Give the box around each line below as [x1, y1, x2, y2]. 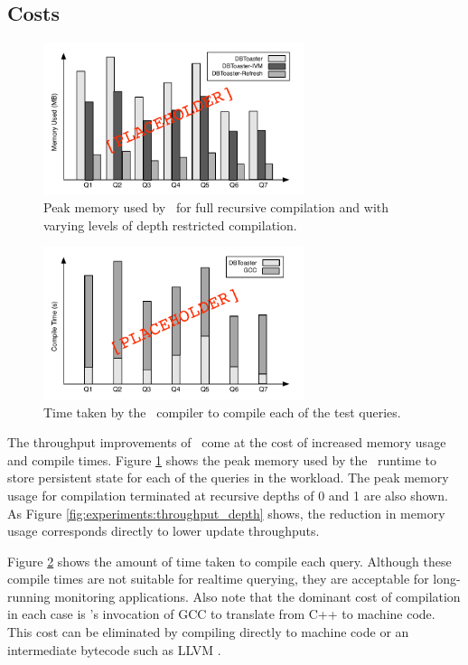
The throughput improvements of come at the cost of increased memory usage [7, 433, 446, 452]
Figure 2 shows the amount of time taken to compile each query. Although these [7, 551, 452, 570]
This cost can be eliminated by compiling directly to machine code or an [7, 623, 409, 642]
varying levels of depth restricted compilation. [43, 215, 297, 234]
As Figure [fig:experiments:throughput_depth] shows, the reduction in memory [7, 503, 445, 522]
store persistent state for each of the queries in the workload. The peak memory [7, 468, 449, 487]
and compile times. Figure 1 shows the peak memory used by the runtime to [7, 450, 437, 469]
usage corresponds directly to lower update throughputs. [7, 521, 320, 540]
